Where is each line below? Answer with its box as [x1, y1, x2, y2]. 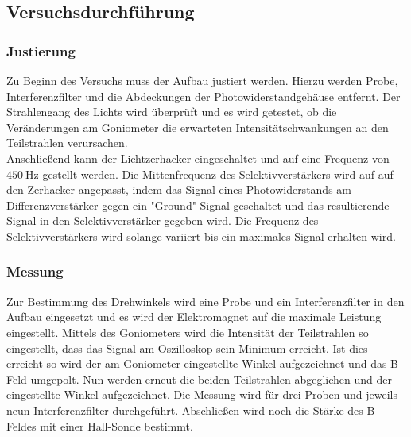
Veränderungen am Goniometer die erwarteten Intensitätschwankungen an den [6, 118, 389, 135]
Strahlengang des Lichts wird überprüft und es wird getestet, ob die [6, 103, 337, 120]
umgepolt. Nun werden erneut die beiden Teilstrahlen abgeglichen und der [30, 370, 393, 387]
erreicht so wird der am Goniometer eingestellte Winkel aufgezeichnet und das [6, 355, 387, 372]
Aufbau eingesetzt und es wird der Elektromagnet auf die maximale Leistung [6, 308, 382, 325]
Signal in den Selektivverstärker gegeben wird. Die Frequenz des [6, 212, 319, 229]
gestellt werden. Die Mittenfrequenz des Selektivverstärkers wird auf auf [42, 165, 394, 182]
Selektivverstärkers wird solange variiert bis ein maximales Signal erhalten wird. [6, 227, 396, 244]
